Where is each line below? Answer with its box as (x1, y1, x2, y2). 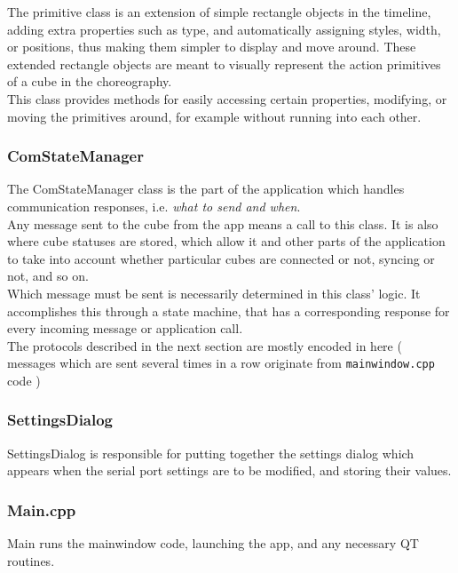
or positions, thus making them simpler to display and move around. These (7, 37, 416, 56)
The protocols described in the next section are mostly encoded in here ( (7, 336, 402, 354)
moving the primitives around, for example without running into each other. (7, 107, 422, 125)
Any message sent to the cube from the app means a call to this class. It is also (7, 214, 438, 233)
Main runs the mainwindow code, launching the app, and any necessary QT (7, 534, 419, 553)
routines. (7, 551, 55, 569)
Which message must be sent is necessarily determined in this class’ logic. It (7, 283, 421, 302)
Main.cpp (7, 498, 76, 521)
